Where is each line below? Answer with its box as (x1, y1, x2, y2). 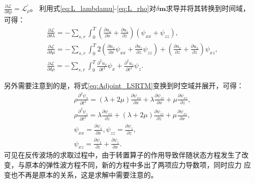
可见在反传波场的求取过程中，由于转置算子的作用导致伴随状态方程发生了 (4, 150, 242, 160)
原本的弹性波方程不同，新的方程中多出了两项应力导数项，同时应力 (24, 159, 242, 170)
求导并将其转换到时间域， (166, 3, 250, 13)
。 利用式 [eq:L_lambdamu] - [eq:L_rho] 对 (29, 3, 156, 13)
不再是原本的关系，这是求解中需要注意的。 (17, 169, 158, 180)
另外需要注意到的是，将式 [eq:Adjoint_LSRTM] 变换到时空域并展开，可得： (4, 80, 244, 91)
